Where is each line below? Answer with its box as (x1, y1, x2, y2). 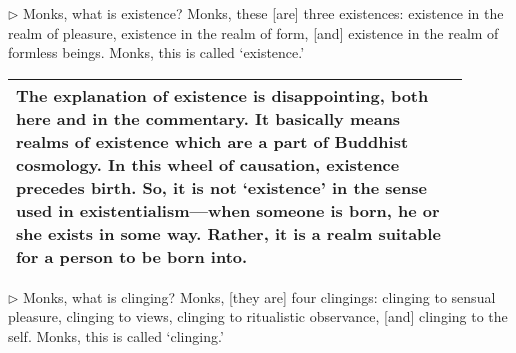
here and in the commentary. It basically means (16, 106, 401, 130)
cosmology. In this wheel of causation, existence (16, 152, 400, 176)
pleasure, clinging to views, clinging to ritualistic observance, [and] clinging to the (8, 306, 508, 327)
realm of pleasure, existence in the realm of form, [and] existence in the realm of (8, 22, 499, 43)
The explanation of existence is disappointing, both (16, 83, 429, 107)
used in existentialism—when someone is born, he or (16, 198, 440, 222)
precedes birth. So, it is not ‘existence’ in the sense (16, 175, 427, 199)
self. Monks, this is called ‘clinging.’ (8, 325, 224, 346)
